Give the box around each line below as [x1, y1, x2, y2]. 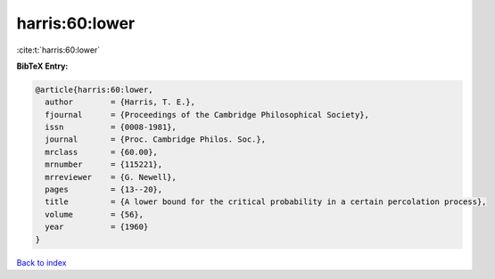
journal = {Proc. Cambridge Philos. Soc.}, [45, 135, 267, 144]
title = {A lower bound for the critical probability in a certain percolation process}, [45, 197, 487, 207]
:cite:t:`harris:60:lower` [16, 45, 101, 55]
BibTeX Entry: [16, 61, 69, 71]
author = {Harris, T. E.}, [45, 97, 196, 107]
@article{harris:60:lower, [35, 85, 153, 94]
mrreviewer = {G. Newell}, [45, 172, 177, 182]
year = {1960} [45, 222, 149, 232]
